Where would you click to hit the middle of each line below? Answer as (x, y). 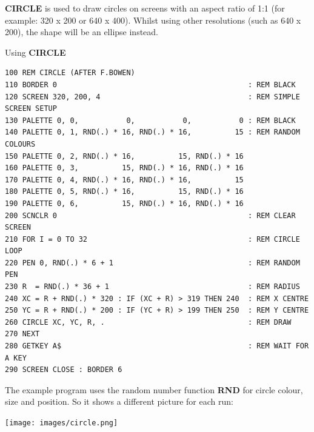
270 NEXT (22, 334)
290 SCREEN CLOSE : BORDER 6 (64, 370)
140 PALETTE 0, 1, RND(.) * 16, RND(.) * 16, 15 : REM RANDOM (152, 132)
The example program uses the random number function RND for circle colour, (154, 389)
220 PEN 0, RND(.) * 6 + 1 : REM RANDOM (152, 263)
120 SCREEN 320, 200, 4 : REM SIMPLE (152, 97)
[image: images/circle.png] (62, 423)
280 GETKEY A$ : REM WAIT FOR (157, 346)
